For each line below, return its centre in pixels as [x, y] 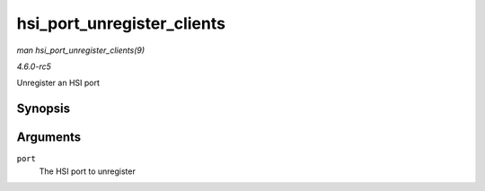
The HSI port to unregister [88, 171]
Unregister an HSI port [58, 83]
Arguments [49, 138]
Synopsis [44, 109]
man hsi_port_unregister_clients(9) [81, 50]
